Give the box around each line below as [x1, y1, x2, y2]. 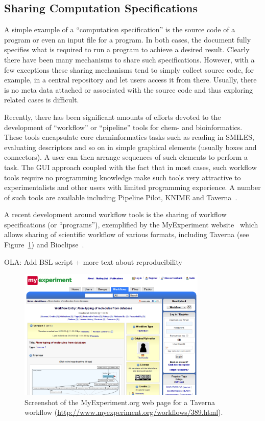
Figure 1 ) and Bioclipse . [4, 239, 84, 250]
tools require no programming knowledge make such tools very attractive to [4, 172, 241, 182]
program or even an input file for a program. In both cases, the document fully [4, 34, 251, 45]
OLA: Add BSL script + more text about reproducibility [4, 256, 182, 267]
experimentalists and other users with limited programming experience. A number [4, 182, 261, 193]
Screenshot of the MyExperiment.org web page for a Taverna [25, 396, 215, 407]
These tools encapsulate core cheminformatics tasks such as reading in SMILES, [4, 132, 254, 142]
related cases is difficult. [4, 94, 79, 105]
